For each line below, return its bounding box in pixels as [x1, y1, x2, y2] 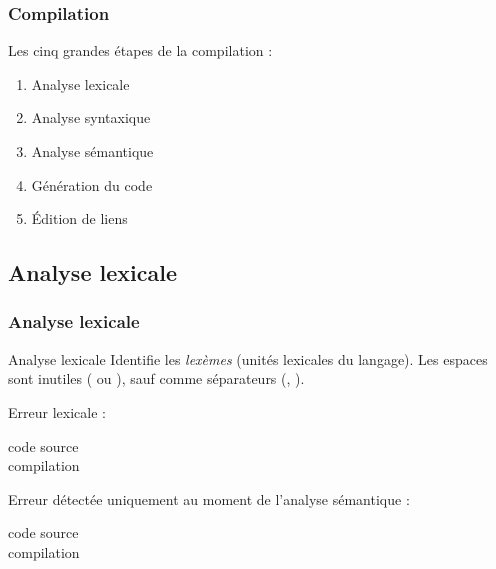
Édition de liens [31, 208, 128, 229]
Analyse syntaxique [31, 107, 151, 128]
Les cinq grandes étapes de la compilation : [8, 40, 273, 61]
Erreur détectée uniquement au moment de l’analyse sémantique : [8, 488, 410, 509]
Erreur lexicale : [8, 401, 106, 422]
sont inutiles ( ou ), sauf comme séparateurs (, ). [8, 368, 305, 389]
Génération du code [31, 174, 153, 195]
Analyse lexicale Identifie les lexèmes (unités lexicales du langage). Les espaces [8, 348, 488, 369]
